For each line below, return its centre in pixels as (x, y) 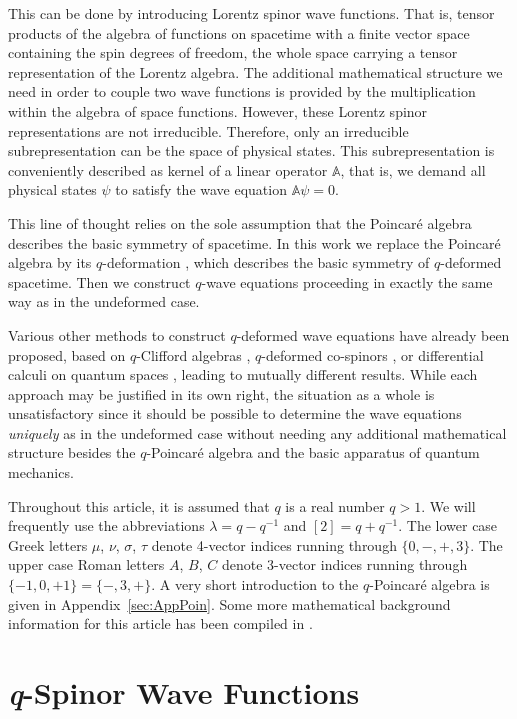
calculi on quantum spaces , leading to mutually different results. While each (243, 374)
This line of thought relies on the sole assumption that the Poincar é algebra (240, 222)
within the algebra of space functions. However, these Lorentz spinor (218, 110)
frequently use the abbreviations (106, 525)
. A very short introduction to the (255, 584)
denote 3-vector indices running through (344, 564)
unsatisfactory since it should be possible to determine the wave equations (235, 413)
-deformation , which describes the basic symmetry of (266, 262)
